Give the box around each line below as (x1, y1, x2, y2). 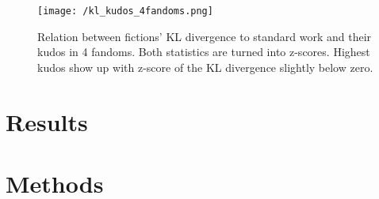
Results (6, 105, 88, 137)
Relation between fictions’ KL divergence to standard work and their (37, 28, 372, 44)
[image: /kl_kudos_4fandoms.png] (37, 6, 213, 17)
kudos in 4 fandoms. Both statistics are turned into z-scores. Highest (37, 43, 370, 60)
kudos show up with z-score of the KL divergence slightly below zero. (37, 58, 373, 75)
